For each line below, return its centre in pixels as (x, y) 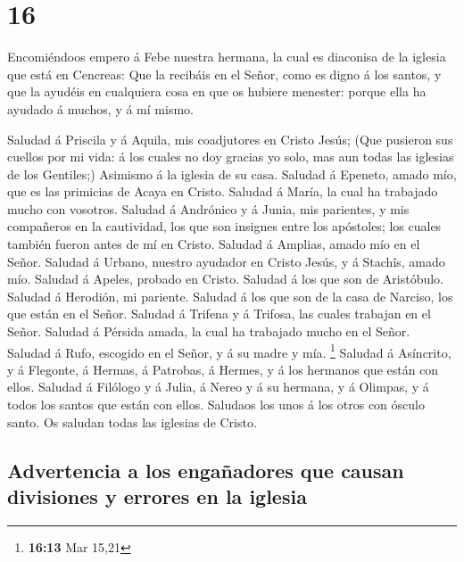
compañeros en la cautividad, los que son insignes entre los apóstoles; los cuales (224, 226)
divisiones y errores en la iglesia (157, 496)
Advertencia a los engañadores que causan (206, 470)
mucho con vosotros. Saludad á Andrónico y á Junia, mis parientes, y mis (208, 208)
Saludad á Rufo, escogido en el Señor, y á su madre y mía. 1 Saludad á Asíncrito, (229, 351)
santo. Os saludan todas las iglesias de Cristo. (132, 421)
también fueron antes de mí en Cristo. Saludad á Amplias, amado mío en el (214, 244)
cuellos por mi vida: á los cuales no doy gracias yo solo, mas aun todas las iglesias (231, 157)
